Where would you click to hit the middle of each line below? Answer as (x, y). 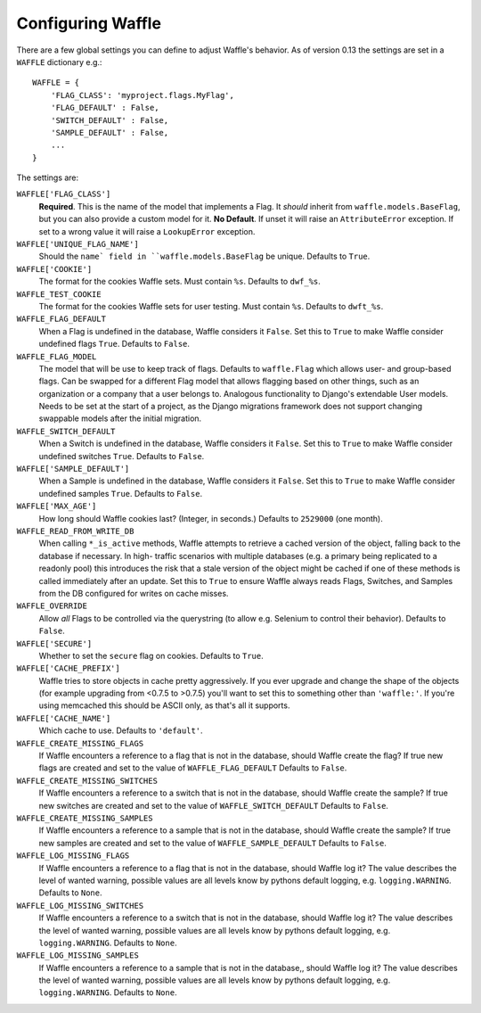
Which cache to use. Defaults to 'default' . (121, 730)
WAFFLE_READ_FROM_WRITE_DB (75, 531)
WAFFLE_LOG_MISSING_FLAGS (73, 856)
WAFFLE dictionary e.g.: (59, 62)
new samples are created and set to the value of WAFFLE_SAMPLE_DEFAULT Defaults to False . (212, 843)
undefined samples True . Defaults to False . (121, 493)
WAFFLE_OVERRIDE (52, 606)
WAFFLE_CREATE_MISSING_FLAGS (80, 743)
